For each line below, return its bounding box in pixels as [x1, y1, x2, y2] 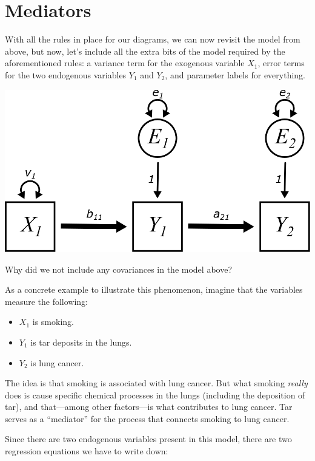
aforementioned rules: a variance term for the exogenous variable [5, 56, 245, 69]
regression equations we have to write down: [5, 445, 168, 457]
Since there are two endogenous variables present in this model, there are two [5, 432, 292, 445]
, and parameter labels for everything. [165, 68, 305, 81]
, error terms [257, 56, 305, 69]
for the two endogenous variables [5, 68, 127, 81]
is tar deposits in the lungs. [30, 335, 132, 348]
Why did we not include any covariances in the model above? [5, 262, 232, 275]
